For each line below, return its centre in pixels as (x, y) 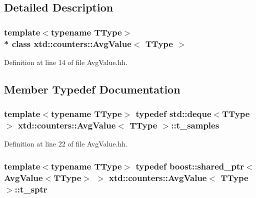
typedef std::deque (173, 114)
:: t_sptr (31, 189)
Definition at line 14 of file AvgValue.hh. (66, 62)
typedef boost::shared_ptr (190, 166)
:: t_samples (195, 125)
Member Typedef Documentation (92, 89)
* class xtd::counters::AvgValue (68, 43)
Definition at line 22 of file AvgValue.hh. (66, 144)
